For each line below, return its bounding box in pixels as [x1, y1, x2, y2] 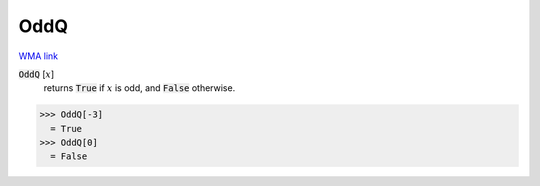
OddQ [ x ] [18, 68, 55, 80]
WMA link [18, 50, 59, 62]
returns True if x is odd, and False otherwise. [43, 82, 236, 94]
